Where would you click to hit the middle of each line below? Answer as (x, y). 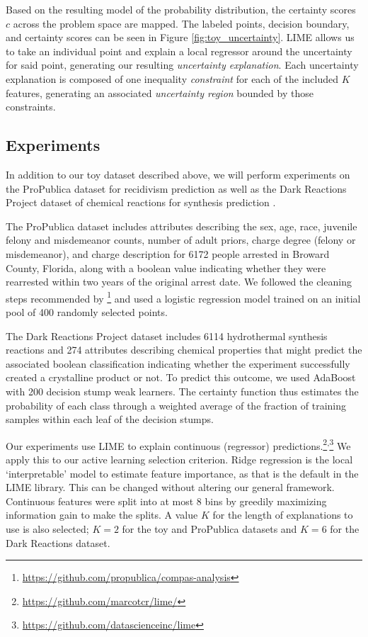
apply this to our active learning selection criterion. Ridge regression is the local (179, 459)
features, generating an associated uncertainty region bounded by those (160, 92)
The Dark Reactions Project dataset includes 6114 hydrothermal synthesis (167, 336)
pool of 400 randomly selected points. (87, 311)
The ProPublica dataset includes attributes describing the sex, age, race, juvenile (182, 226)
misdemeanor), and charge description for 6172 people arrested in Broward (168, 253)
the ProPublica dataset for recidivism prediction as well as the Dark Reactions (176, 188)
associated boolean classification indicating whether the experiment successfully (178, 363)
